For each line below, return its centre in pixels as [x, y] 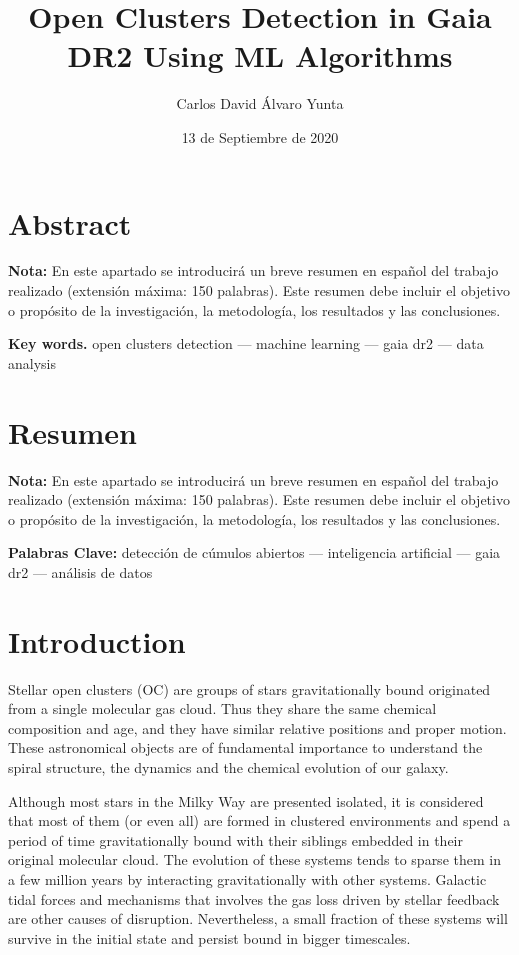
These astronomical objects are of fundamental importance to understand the [245, 747]
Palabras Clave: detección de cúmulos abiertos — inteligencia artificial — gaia [254, 552]
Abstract [70, 222]
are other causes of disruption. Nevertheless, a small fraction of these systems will [258, 918]
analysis [32, 362]
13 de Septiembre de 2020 [260, 136]
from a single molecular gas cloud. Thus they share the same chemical [222, 708]
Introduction [97, 640]
